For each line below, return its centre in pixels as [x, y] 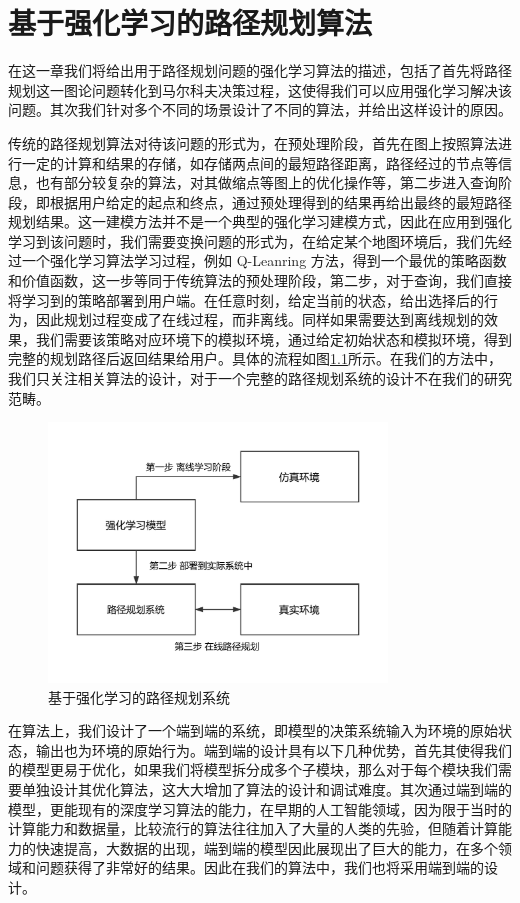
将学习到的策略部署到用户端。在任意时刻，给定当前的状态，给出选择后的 [246, 299]
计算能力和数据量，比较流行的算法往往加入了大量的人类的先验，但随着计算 [253, 828]
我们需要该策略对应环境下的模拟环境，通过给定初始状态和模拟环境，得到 [273, 338]
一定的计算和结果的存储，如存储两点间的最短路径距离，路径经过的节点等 [259, 162]
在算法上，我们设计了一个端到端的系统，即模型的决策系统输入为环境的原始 [253, 730]
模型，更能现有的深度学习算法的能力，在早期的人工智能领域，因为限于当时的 [260, 808]
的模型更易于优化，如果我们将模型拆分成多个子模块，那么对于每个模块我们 [253, 769]
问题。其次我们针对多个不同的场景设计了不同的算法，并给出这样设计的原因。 [260, 109]
